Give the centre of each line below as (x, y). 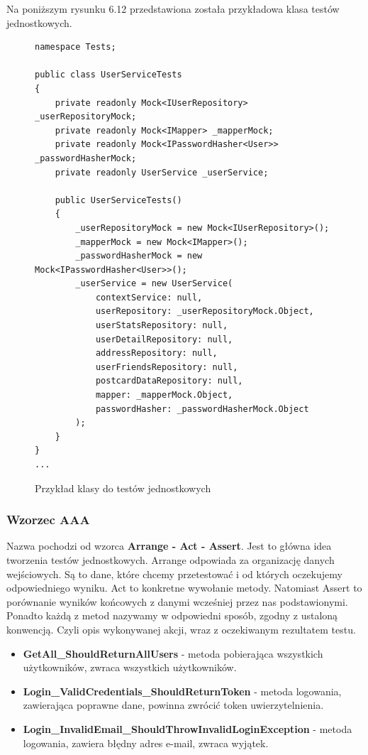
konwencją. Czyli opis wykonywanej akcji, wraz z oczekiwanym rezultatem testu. (181, 629)
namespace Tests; (76, 47)
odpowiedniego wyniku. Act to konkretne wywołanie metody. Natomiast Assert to (184, 588)
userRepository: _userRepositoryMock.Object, (205, 311)
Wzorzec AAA (48, 520)
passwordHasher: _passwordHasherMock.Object (202, 409)
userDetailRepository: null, (164, 339)
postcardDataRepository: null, (169, 381)
